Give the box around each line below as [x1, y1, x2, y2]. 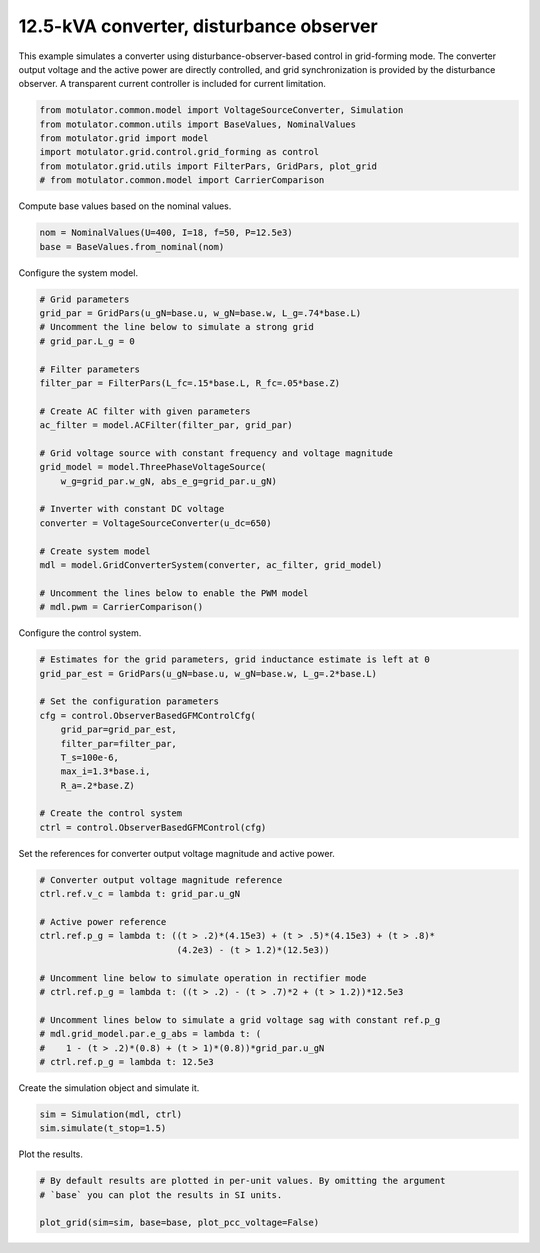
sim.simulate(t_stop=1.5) [39, 1123, 167, 1134]
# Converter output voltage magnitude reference [39, 874, 283, 885]
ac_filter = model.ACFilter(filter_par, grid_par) [39, 420, 294, 431]
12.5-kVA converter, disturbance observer [18, 15, 379, 37]
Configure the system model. [18, 266, 139, 279]
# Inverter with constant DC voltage [39, 503, 225, 515]
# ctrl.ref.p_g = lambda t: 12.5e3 [39, 1056, 214, 1067]
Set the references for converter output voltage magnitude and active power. [18, 847, 335, 859]
